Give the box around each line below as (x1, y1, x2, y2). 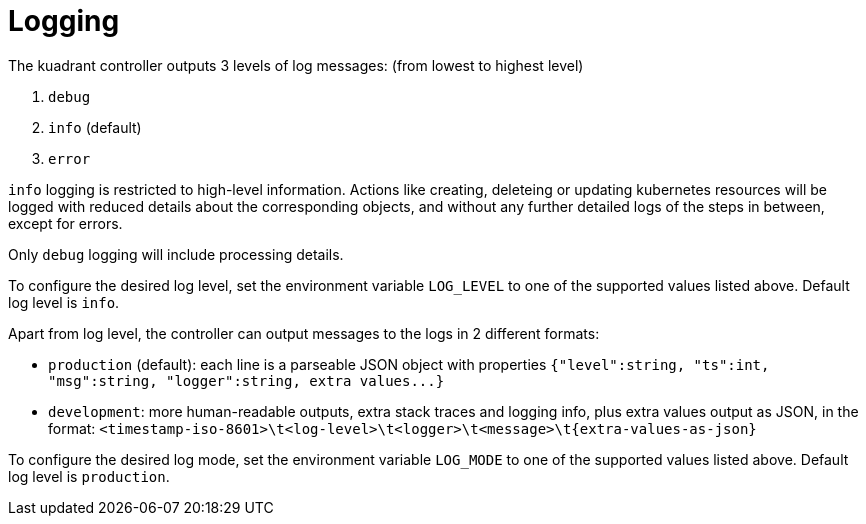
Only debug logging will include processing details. (8, 245, 344, 263)
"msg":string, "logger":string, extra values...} (48, 372, 445, 389)
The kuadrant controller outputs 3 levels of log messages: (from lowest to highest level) (8, 56, 584, 74)
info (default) (48, 118, 142, 136)
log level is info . (8, 293, 120, 311)
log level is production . (8, 467, 170, 485)
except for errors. (8, 214, 123, 232)
